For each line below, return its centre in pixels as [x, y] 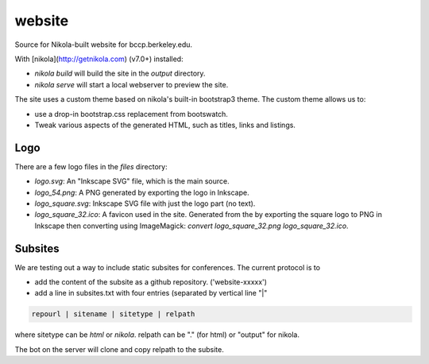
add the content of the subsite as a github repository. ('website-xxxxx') [151, 282]
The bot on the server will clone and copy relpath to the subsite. [119, 349]
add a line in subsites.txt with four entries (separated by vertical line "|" [151, 293]
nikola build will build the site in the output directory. [120, 74]
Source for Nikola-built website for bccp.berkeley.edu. [104, 45]
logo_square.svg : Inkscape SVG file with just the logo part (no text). [145, 203]
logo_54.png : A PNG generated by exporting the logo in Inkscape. [142, 192]
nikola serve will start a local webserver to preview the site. [131, 84]
